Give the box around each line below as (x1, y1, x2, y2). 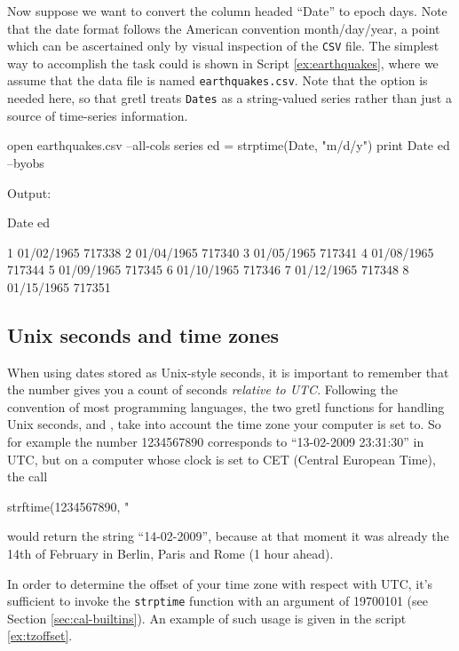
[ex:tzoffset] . (7, 626, 73, 645)
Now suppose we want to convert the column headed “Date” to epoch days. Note (7, 2, 447, 20)
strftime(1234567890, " (7, 496, 130, 515)
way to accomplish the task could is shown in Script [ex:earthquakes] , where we (7, 53, 439, 72)
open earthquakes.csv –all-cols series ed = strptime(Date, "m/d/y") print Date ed (7, 136, 450, 155)
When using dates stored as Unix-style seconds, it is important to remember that (7, 362, 449, 381)
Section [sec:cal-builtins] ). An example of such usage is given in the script (7, 608, 407, 627)
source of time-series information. (7, 106, 188, 124)
